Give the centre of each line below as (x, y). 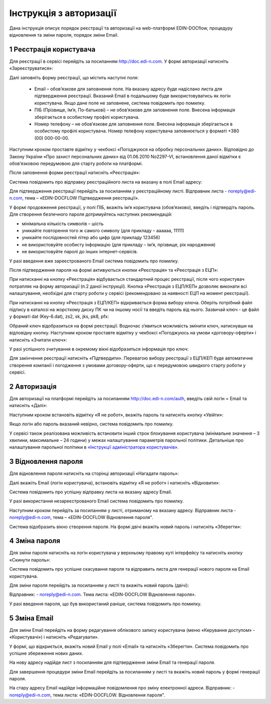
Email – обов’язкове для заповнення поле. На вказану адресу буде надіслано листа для (128, 89)
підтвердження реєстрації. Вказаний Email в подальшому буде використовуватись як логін (132, 96)
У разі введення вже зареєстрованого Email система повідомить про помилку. (94, 261)
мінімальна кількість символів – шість (63, 224)
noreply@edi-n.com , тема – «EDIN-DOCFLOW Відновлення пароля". (81, 517)
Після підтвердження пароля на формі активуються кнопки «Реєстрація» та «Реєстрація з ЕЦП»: (114, 270)
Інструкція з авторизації (63, 13)
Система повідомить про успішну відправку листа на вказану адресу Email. (91, 492)
